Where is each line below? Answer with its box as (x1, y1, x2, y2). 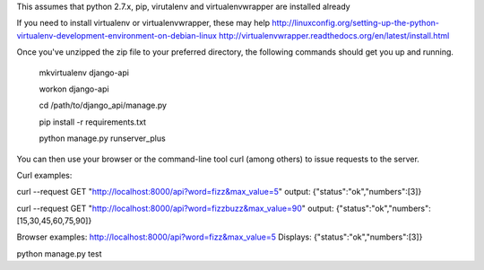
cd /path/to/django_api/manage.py (39, 100, 168, 111)
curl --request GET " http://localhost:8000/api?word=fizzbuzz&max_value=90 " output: (16, 203, 334, 213)
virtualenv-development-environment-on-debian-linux (16, 30, 217, 40)
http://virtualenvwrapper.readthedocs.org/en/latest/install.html (218, 30, 450, 40)
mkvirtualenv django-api (39, 67, 130, 78)
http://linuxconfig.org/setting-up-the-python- (272, 18, 439, 29)
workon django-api (39, 83, 109, 94)
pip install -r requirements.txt (39, 117, 147, 127)
